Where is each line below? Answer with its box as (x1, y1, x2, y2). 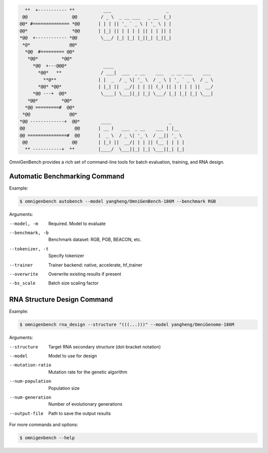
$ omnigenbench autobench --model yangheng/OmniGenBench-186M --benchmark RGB (19, 199, 216, 204)
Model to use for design (48, 353, 97, 359)
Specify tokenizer (48, 253, 84, 259)
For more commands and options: (9, 422, 78, 428)
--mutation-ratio (9, 362, 52, 368)
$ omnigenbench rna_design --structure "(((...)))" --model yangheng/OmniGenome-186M (19, 322, 234, 328)
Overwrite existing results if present (48, 271, 122, 277)
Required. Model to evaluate (48, 221, 106, 226)
